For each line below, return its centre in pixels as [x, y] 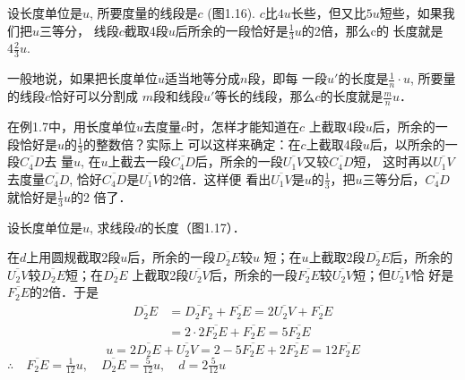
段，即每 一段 [288, 78]
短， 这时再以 [393, 161]
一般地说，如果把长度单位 [82, 78]
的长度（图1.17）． [193, 227]
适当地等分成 [203, 78]
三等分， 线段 [79, 30]
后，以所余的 [407, 144]
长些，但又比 [328, 13]
